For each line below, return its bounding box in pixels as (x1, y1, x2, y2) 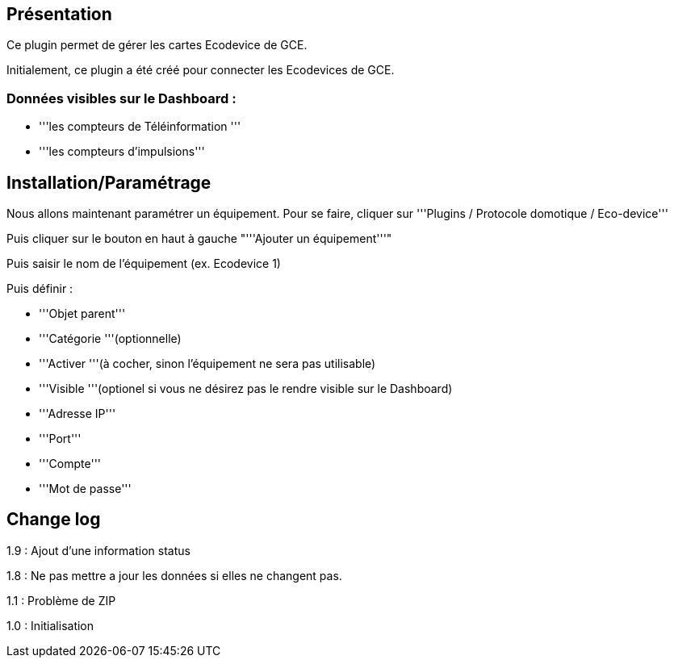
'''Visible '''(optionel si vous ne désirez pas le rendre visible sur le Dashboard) (39, 382, 453, 396)
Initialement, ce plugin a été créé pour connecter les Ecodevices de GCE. (6, 63, 395, 77)
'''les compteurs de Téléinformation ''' (39, 119, 241, 134)
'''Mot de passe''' (39, 482, 132, 496)
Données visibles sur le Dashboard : (6, 90, 237, 106)
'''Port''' (39, 432, 82, 446)
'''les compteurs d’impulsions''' (39, 144, 205, 159)
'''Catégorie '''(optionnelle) (39, 332, 182, 346)
